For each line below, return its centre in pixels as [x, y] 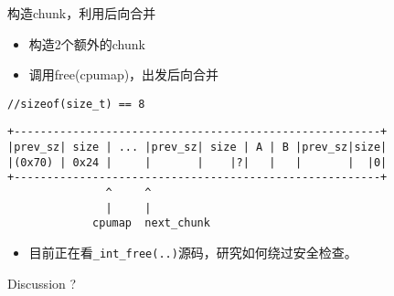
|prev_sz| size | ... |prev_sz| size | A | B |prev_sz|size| [197, 148]
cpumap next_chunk [151, 223]
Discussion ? [42, 283]
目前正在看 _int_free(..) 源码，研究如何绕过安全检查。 [193, 253]
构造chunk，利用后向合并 [82, 13]
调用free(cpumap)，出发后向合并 [124, 74]
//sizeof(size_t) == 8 [76, 104]
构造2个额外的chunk [87, 43]
